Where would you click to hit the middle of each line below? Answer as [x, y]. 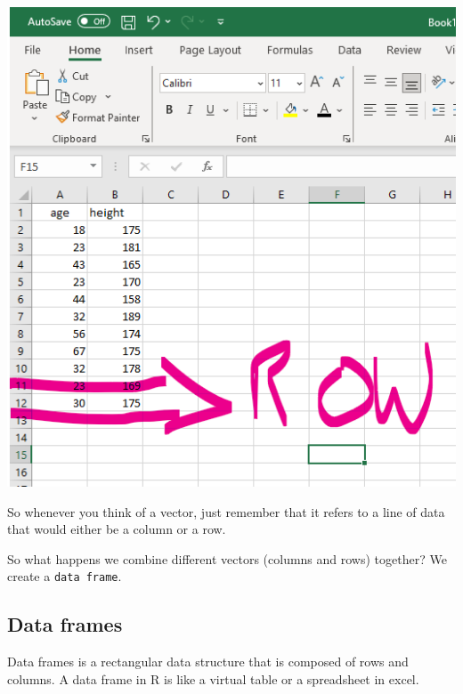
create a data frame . [65, 576]
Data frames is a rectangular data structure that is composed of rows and [208, 662]
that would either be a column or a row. [117, 529]
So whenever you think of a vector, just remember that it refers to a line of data [226, 511]
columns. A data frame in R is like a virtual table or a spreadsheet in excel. [213, 678]
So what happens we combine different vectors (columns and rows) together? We [227, 558]
